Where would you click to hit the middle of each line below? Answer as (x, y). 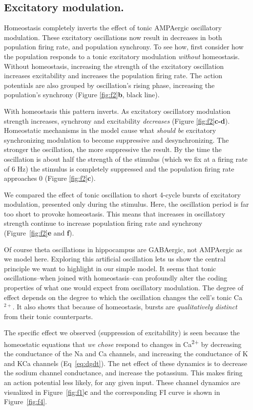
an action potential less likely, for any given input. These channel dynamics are (122, 382)
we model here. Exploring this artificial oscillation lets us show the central (115, 259)
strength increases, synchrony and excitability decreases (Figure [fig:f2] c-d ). (117, 120)
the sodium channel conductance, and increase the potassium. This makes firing (123, 373)
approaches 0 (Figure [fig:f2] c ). (50, 178)
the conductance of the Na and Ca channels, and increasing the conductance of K (126, 354)
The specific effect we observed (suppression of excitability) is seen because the (122, 333)
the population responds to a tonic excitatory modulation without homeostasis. (122, 56)
